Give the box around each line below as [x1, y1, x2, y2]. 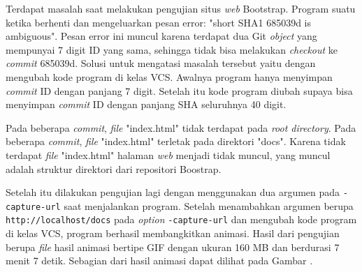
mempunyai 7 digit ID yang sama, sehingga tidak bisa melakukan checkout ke [6, 42, 338, 56]
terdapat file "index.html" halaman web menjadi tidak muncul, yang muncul [6, 147, 331, 162]
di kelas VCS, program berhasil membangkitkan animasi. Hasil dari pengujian [6, 226, 340, 241]
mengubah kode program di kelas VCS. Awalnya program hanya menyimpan [6, 69, 333, 84]
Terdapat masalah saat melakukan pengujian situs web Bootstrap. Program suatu [6, 1, 356, 15]
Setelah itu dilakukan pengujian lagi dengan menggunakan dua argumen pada [6, 185, 340, 199]
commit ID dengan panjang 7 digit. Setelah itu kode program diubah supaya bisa [6, 83, 353, 98]
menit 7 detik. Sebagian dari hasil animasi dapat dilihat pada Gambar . [6, 253, 313, 268]
